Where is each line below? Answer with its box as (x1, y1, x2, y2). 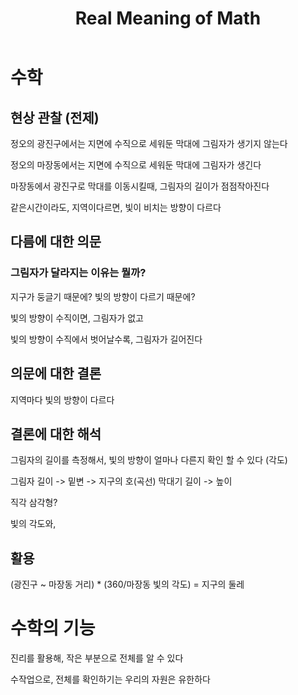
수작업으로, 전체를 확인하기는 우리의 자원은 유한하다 (10, 673, 211, 686)
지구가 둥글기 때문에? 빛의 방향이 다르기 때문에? (10, 290, 196, 302)
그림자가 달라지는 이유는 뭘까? (10, 266, 147, 280)
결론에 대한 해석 (10, 425, 102, 442)
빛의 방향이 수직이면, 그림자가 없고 (10, 312, 144, 324)
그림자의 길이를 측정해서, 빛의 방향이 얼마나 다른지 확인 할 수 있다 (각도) (10, 454, 288, 466)
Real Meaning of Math (74, 7, 262, 30)
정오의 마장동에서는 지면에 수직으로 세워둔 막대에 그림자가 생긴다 (10, 159, 262, 171)
